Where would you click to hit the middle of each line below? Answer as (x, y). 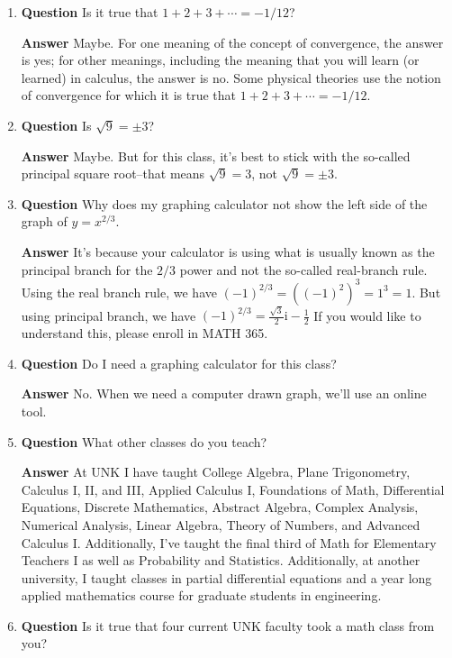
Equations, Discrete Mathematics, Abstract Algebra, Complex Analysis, (220, 507)
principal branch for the (87, 269)
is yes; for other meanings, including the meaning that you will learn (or (220, 60)
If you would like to (367, 315)
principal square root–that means (113, 174)
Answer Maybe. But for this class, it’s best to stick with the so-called (216, 155)
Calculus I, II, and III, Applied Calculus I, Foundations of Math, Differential (233, 489)
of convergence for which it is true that (128, 95)
